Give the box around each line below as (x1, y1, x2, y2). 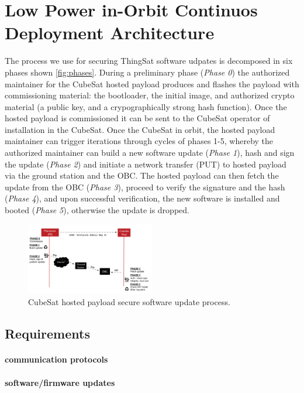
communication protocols (5, 353, 108, 365)
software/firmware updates (5, 376, 115, 388)
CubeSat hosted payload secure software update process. (28, 296, 230, 308)
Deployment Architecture (5, 20, 215, 45)
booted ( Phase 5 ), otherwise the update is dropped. (5, 204, 189, 216)
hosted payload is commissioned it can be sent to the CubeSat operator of (5, 112, 270, 124)
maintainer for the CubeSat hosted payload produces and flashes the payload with (5, 77, 299, 90)
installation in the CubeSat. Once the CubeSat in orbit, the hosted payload (5, 123, 275, 135)
